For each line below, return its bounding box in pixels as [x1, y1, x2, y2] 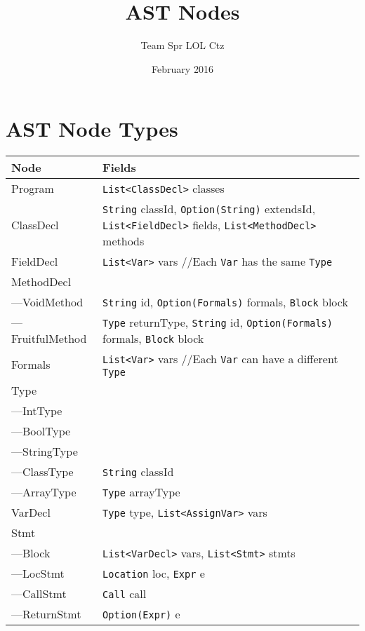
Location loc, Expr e [102, 565, 205, 582]
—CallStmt [11, 585, 67, 602]
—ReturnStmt [11, 606, 81, 623]
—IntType [11, 402, 62, 419]
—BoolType [11, 423, 71, 440]
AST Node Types [6, 114, 178, 143]
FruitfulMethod [11, 330, 87, 347]
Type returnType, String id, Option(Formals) [102, 314, 333, 331]
